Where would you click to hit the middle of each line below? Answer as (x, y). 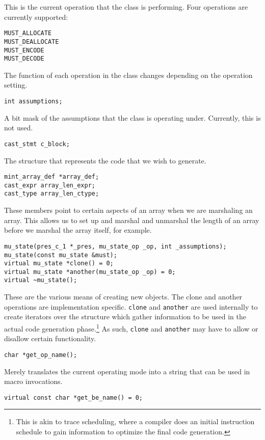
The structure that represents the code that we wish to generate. (105, 160)
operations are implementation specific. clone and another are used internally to (131, 306)
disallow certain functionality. (50, 338)
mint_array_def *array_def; (52, 177)
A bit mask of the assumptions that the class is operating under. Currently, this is (132, 117)
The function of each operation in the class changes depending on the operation (128, 75)
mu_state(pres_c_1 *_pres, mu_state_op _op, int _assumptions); (115, 246)
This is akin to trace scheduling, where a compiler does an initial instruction (135, 421)
